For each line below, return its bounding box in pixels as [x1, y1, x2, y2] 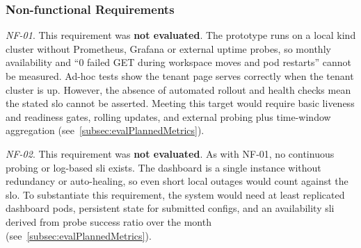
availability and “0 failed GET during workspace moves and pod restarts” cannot [6, 55, 351, 69]
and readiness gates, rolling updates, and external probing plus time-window [6, 109, 331, 124]
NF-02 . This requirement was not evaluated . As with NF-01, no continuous [6, 146, 335, 160]
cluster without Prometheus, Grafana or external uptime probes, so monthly [6, 41, 331, 56]
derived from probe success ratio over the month [6, 214, 211, 229]
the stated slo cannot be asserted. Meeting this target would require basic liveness [6, 96, 355, 110]
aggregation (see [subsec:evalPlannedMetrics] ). [6, 123, 204, 138]
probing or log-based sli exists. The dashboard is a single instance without [6, 160, 321, 174]
